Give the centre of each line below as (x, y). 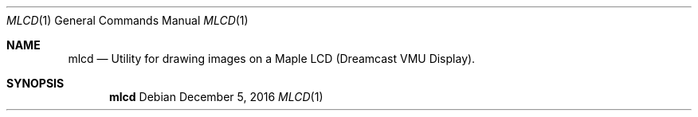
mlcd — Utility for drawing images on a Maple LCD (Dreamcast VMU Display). (272, 58)
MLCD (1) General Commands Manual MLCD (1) (127, 20)
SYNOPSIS (35, 83)
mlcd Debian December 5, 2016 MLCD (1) (216, 97)
